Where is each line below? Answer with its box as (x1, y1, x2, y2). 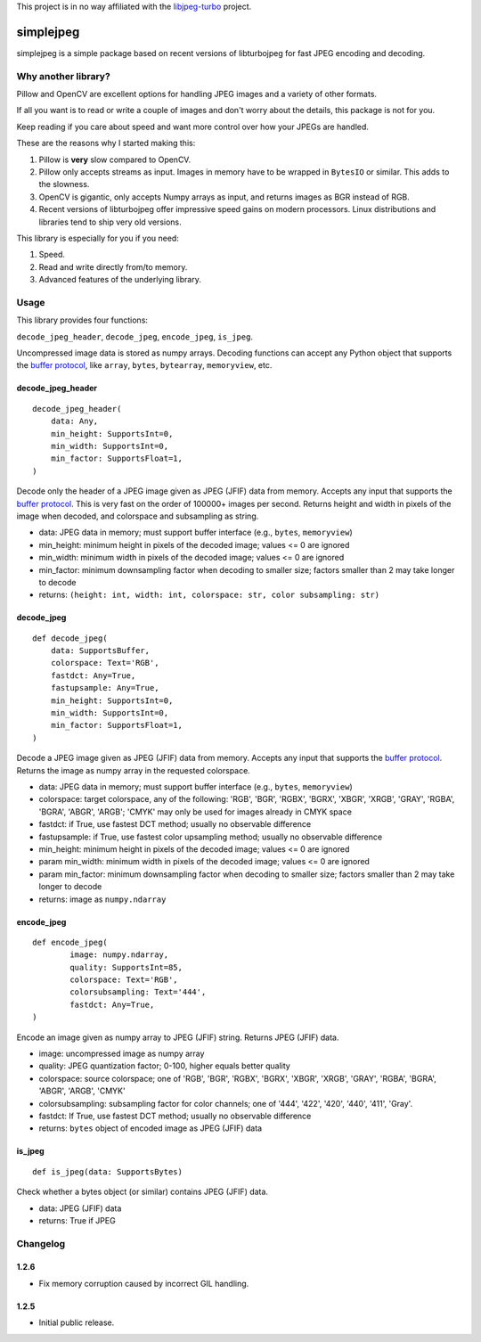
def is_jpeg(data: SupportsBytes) (32, 1166, 183, 1176)
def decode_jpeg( (32, 633, 108, 643)
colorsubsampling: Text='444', (69, 987, 207, 997)
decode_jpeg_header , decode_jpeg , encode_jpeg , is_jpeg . (16, 331, 254, 342)
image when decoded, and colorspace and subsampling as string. (16, 511, 259, 521)
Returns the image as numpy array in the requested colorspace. (16, 765, 251, 775)
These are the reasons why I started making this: (16, 138, 196, 149)
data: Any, (50, 416, 99, 427)
